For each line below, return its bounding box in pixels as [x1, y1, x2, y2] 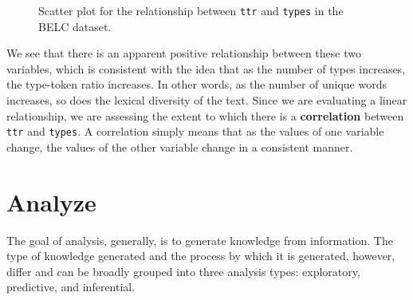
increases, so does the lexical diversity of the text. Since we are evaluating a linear [6, 92, 407, 109]
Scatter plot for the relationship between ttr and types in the [38, 2, 344, 18]
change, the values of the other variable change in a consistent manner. [6, 138, 353, 155]
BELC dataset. [38, 18, 112, 34]
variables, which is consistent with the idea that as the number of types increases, [6, 60, 406, 77]
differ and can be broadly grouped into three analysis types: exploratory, [6, 262, 360, 279]
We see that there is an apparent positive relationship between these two [6, 45, 361, 61]
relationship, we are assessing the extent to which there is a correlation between [6, 107, 404, 124]
